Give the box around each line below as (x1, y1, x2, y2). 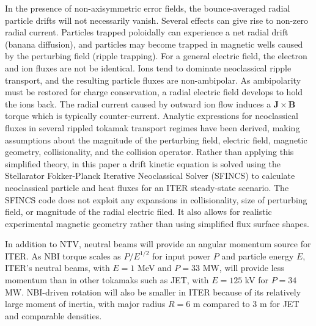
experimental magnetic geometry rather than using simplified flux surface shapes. (5, 217, 309, 230)
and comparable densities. (5, 309, 102, 322)
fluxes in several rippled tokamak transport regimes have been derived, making (5, 121, 300, 134)
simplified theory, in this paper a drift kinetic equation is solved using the (5, 157, 281, 170)
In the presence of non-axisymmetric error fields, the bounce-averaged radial (5, 2, 290, 14)
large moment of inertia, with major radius (5, 297, 166, 310)
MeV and (138, 261, 172, 274)
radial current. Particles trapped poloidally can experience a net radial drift (5, 26, 288, 38)
